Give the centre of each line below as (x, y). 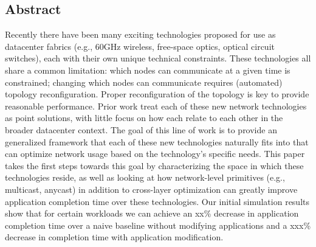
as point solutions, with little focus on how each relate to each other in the (144, 118)
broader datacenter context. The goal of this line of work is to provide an (141, 129)
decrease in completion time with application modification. (114, 237)
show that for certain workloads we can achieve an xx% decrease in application (152, 213)
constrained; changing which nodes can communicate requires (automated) (144, 82)
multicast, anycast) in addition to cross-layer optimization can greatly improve (151, 189)
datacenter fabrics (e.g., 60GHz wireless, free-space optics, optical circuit (140, 46)
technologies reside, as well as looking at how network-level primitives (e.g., (145, 177)
